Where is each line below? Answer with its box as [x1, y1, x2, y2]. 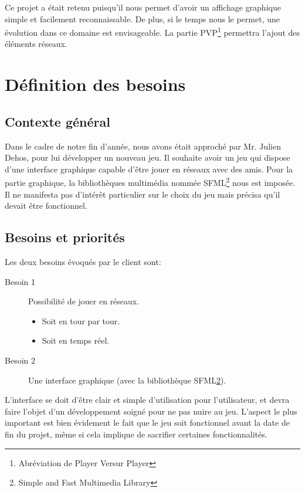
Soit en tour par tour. [42, 314, 120, 327]
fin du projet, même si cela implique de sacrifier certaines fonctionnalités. [5, 427, 267, 440]
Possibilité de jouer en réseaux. [28, 295, 140, 307]
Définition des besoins [5, 72, 186, 96]
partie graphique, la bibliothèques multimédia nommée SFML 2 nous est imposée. [5, 175, 296, 189]
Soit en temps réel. [42, 334, 110, 347]
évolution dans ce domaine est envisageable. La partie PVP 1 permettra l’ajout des [5, 25, 300, 38]
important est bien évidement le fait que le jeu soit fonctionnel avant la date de [5, 416, 290, 429]
